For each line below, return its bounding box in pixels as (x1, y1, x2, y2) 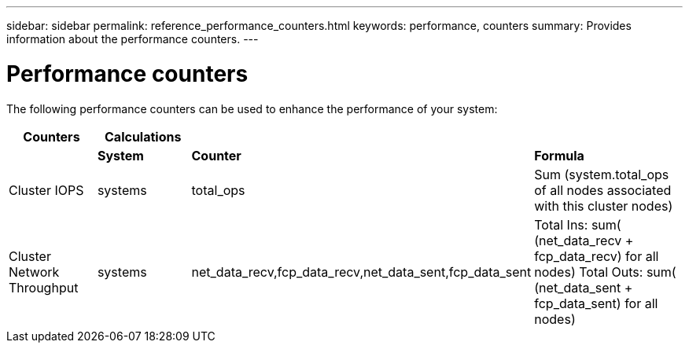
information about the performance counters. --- (6, 32, 259, 46)
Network (9, 263, 60, 280)
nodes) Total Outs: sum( (534, 263, 676, 280)
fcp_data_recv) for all (534, 248, 659, 264)
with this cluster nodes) (534, 197, 673, 214)
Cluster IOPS (9, 182, 84, 198)
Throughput (9, 279, 79, 296)
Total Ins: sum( (534, 216, 621, 233)
